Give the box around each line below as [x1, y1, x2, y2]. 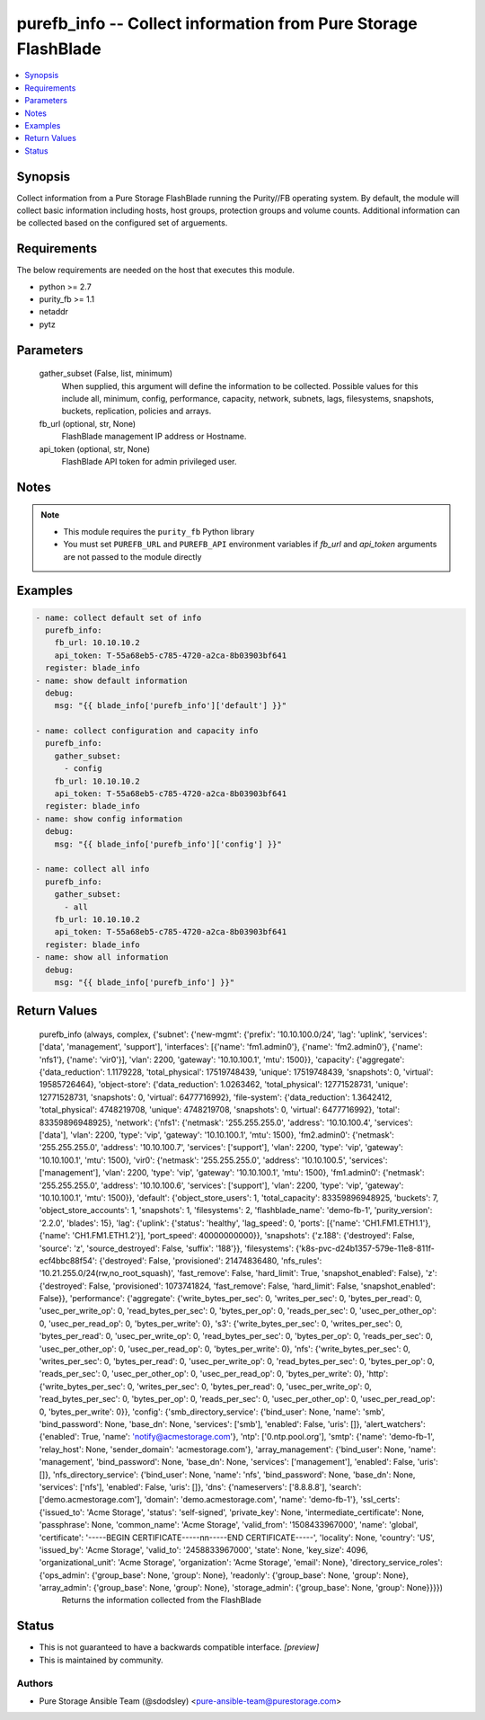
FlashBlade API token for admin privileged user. [61, 456, 237, 466]
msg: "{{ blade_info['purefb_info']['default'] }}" [54, 701, 287, 711]
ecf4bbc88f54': [39, 1255, 98, 1266]
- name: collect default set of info [35, 612, 202, 623]
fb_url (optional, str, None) [39, 418, 137, 429]
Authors [16, 1677, 54, 1689]
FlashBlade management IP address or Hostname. [61, 431, 247, 442]
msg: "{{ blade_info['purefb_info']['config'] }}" [54, 838, 282, 849]
